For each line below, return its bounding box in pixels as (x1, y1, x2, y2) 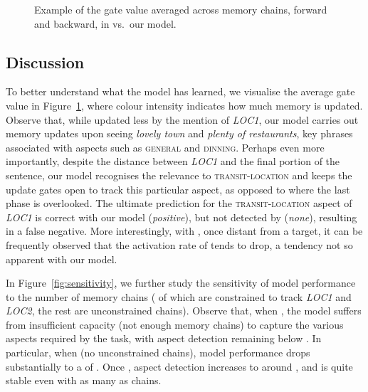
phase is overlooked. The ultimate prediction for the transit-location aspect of (6, 196, 352, 211)
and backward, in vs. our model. (34, 16, 177, 31)
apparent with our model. (6, 251, 117, 266)
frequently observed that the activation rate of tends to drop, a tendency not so (6, 237, 353, 252)
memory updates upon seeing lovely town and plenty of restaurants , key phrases (6, 126, 353, 141)
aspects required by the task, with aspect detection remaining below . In (6, 331, 322, 346)
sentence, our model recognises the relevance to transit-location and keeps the (6, 167, 352, 182)
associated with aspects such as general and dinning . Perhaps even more (6, 139, 325, 154)
